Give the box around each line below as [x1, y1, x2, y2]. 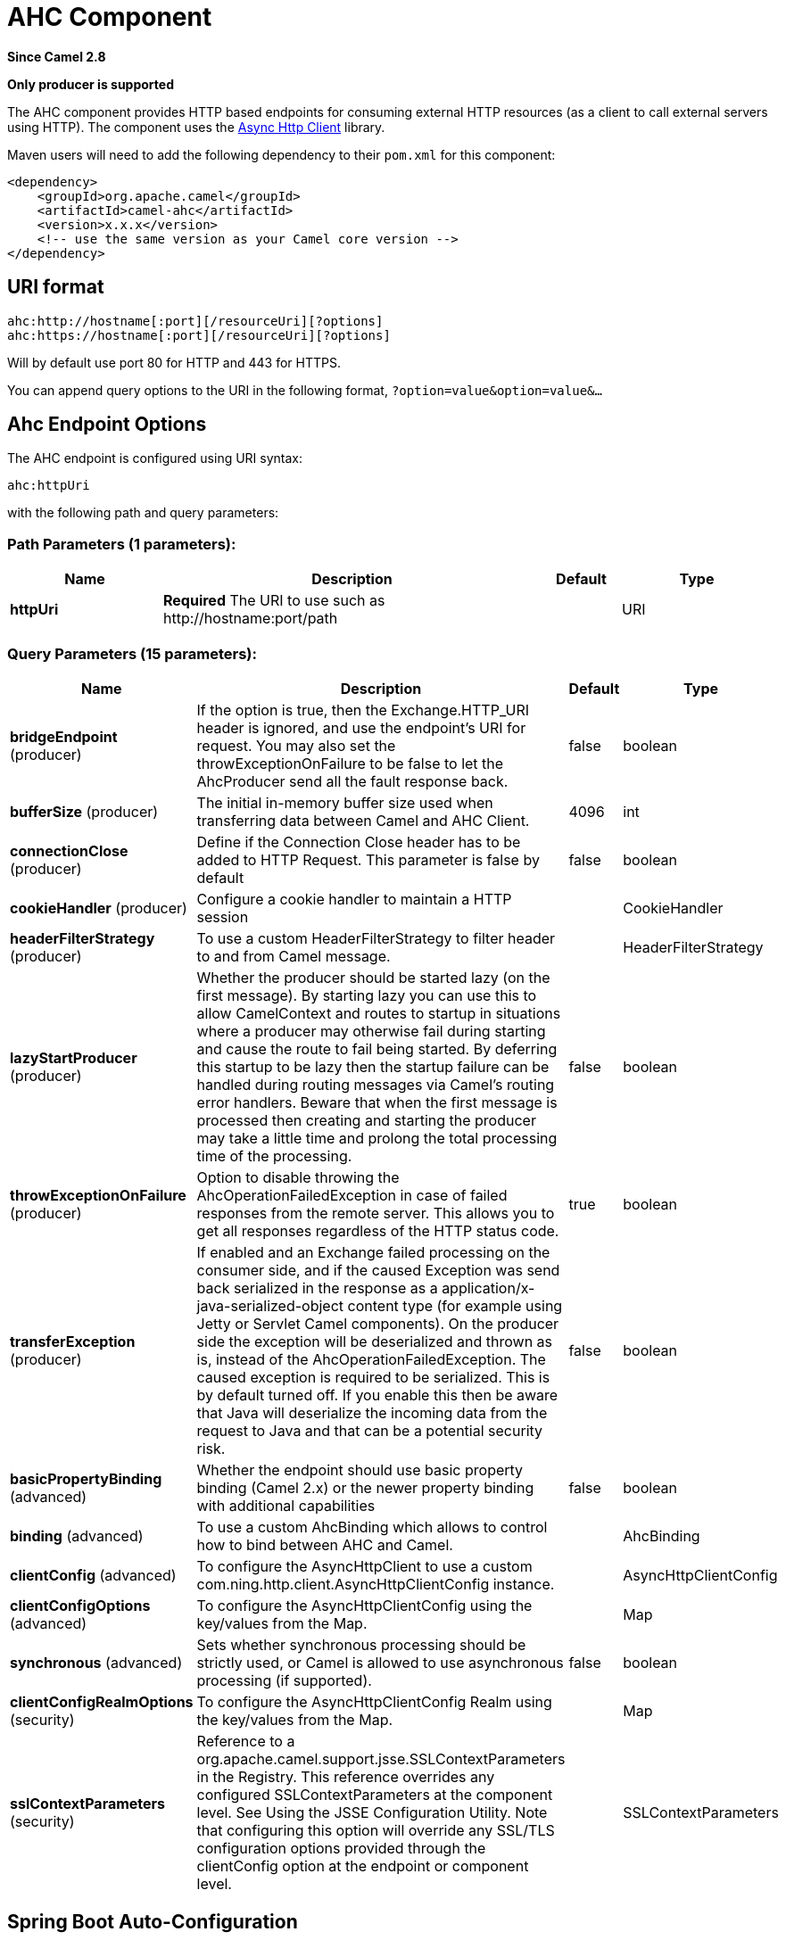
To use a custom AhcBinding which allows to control [196, 1517, 548, 1536]
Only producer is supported [7, 76, 174, 92]
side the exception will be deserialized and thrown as [196, 1332, 553, 1350]
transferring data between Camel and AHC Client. [196, 811, 530, 830]
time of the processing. [196, 1146, 352, 1165]
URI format [7, 276, 104, 299]
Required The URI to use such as [163, 591, 385, 610]
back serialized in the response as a [196, 1278, 438, 1297]
